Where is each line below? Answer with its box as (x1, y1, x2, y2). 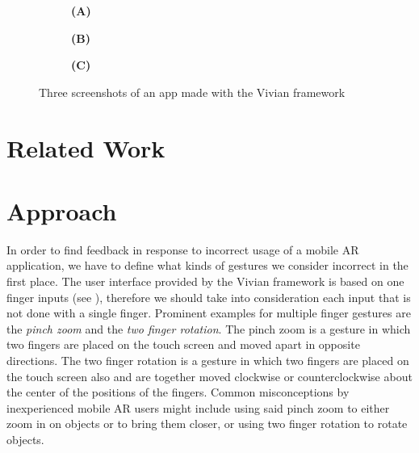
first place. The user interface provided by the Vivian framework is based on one (6, 273, 404, 290)
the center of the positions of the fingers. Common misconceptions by (6, 384, 350, 401)
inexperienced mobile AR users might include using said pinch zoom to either (6, 399, 390, 416)
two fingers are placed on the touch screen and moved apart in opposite (6, 336, 360, 353)
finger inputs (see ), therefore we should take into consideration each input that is (6, 288, 411, 305)
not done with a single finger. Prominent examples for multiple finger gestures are (6, 304, 411, 321)
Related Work (6, 131, 166, 164)
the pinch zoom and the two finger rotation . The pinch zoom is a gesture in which (6, 320, 411, 337)
